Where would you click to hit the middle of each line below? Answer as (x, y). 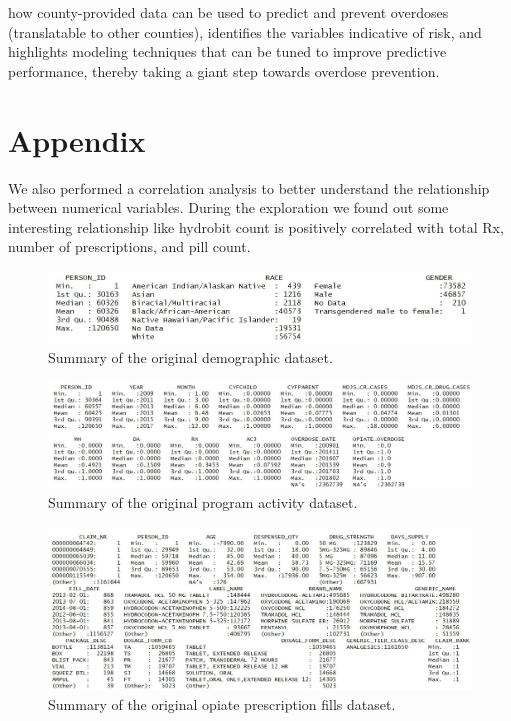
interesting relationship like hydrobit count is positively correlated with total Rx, (256, 226)
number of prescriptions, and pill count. (129, 246)
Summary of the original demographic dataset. (190, 356)
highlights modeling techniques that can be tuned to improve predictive (227, 51)
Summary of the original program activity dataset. (203, 501)
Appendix (77, 139)
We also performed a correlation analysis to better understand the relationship (249, 187)
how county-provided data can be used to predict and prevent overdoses (228, 12)
